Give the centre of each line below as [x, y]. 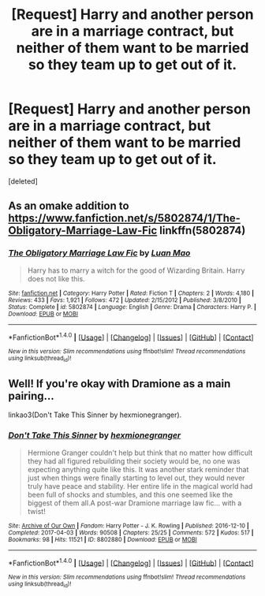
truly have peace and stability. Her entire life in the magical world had [140, 486]
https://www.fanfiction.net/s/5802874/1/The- [124, 218]
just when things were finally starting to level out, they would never [136, 478]
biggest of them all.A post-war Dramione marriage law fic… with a [134, 503]
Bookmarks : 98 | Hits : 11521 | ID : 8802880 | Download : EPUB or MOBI [103, 539]
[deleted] [23, 181]
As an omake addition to [69, 206]
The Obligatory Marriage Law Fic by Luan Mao [99, 253]
